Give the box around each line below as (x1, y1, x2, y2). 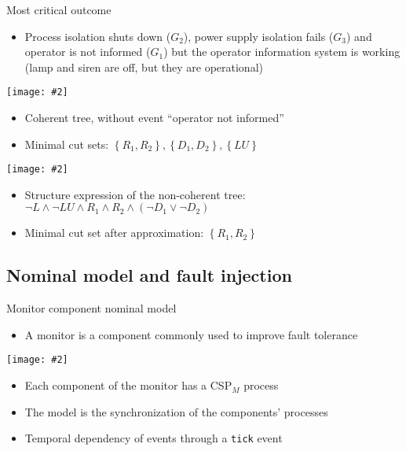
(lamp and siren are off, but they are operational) (24, 58, 263, 75)
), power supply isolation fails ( (183, 28, 334, 44)
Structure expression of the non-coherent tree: (24, 186, 246, 202)
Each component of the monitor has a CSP (24, 377, 232, 394)
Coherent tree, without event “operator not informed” (24, 109, 284, 126)
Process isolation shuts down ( (24, 28, 171, 44)
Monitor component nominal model (6, 300, 177, 316)
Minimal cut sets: (24, 135, 109, 152)
